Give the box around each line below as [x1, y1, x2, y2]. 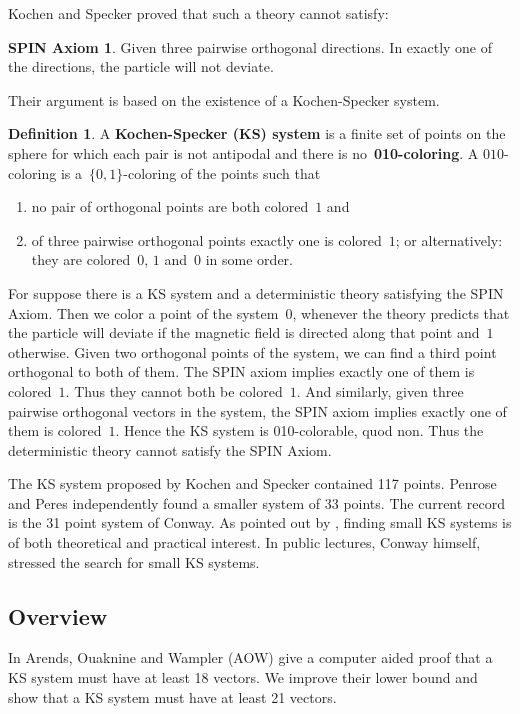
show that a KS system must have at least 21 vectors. [8, 686, 337, 707]
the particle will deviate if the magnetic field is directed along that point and [8, 322, 480, 343]
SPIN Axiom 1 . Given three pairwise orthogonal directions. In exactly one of [8, 36, 493, 57]
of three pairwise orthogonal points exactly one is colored [31, 229, 382, 250]
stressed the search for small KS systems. [8, 551, 260, 572]
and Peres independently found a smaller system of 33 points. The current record [8, 492, 506, 513]
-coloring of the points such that [123, 162, 321, 183]
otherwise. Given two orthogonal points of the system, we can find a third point [8, 341, 497, 362]
